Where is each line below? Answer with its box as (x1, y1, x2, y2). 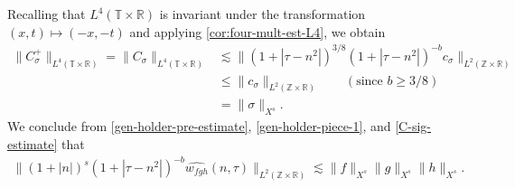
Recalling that (7, 5, 86, 23)
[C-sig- (395, 117, 431, 136)
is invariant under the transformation (159, 5, 366, 23)
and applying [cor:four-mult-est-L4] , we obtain (129, 22, 386, 41)
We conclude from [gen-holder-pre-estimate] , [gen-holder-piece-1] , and (7, 117, 391, 136)
